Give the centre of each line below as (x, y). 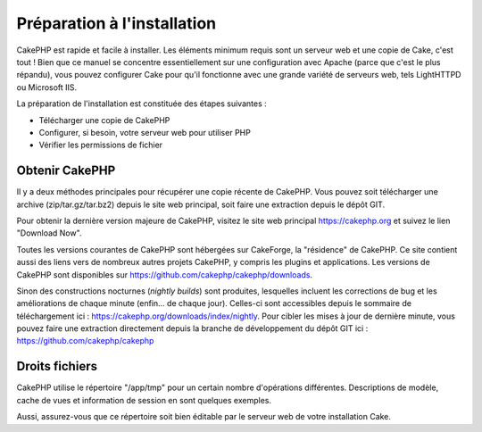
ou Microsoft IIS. (47, 87)
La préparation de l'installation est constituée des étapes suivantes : (141, 104)
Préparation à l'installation (116, 23)
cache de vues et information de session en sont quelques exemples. (144, 400)
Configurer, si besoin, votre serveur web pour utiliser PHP (145, 132)
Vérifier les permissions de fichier (101, 145)
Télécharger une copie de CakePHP (104, 120)
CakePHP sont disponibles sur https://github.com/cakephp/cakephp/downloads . (164, 274)
